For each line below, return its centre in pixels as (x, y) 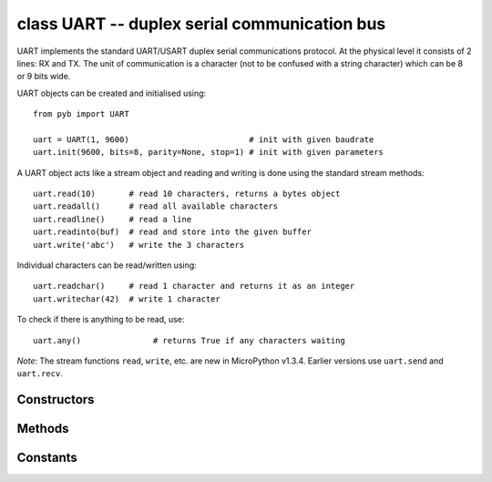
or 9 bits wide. (44, 77)
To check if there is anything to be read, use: (101, 320)
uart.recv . (40, 374)
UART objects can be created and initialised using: (112, 93)
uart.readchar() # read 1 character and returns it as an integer (194, 286)
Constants (47, 458)
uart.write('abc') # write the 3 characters (139, 245)
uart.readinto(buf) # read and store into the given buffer (172, 232)
